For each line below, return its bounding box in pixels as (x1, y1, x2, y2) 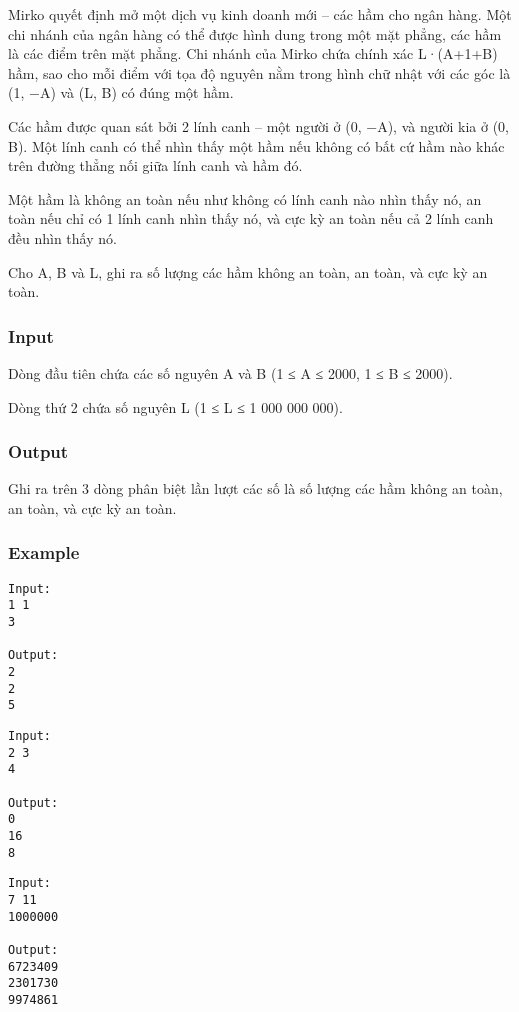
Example (8, 540, 80, 565)
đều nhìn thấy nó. (8, 227, 117, 248)
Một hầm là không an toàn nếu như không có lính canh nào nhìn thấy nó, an (8, 188, 482, 209)
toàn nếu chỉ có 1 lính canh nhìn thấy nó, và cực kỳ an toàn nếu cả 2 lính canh (8, 208, 494, 229)
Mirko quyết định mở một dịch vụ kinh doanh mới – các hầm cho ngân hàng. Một (8, 4, 512, 24)
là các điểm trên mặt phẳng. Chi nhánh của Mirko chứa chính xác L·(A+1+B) (8, 43, 498, 64)
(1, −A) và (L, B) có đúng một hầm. (8, 82, 234, 103)
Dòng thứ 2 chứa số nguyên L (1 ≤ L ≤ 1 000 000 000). (8, 396, 343, 417)
